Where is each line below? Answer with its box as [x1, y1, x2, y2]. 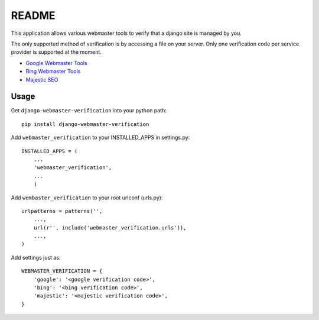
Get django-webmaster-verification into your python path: [11, 107, 167, 114]
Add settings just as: [11, 254, 61, 261]
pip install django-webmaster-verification [21, 121, 149, 127]
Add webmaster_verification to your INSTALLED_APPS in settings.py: [11, 134, 190, 141]
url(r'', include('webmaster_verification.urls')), [33, 224, 187, 231]
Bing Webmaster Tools [25, 68, 81, 75]
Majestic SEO [25, 76, 58, 83]
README [11, 9, 56, 22]
